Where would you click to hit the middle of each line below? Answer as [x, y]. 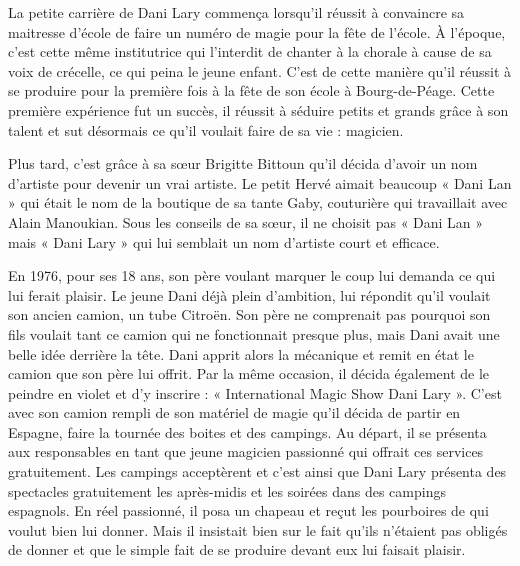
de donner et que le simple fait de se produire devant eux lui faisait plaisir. [237, 549]
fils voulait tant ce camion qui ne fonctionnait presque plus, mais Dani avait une [254, 333]
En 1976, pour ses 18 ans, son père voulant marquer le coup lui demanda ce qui [252, 275]
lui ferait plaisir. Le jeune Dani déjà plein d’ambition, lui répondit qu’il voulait [249, 294]
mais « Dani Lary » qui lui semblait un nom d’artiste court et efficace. [224, 241]
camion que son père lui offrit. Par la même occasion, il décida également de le [249, 373]
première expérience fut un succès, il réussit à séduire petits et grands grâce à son [258, 109]
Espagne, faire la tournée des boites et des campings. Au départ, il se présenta [247, 431]
